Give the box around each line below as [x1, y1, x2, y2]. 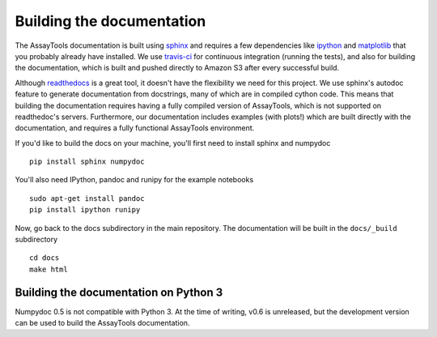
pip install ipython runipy [29, 205, 141, 215]
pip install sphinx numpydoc [29, 157, 145, 166]
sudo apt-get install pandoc [29, 194, 145, 203]
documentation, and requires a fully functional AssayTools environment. [15, 123, 255, 133]
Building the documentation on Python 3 [15, 285, 223, 299]
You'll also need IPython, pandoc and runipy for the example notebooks [15, 175, 254, 185]
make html [29, 264, 68, 274]
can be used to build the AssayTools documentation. [15, 318, 190, 328]
